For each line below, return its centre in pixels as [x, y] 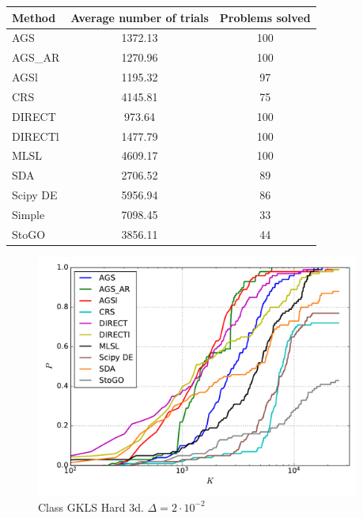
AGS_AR [36, 57]
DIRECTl [36, 136]
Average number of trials [140, 17]
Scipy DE [35, 195]
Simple [28, 214]
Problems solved [265, 17]
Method [34, 17]
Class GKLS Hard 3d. [91, 507]
